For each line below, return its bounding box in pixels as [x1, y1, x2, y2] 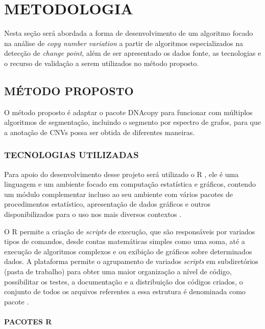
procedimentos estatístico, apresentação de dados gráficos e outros [4, 199, 210, 209]
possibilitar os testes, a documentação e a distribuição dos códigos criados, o [4, 276, 243, 287]
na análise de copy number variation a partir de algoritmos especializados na [4, 37, 244, 48]
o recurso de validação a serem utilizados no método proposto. [4, 57, 199, 68]
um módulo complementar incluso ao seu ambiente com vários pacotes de [4, 188, 233, 199]
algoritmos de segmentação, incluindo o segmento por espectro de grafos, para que [4, 117, 261, 127]
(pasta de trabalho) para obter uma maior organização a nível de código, [4, 266, 232, 277]
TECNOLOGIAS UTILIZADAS [4, 148, 139, 161]
